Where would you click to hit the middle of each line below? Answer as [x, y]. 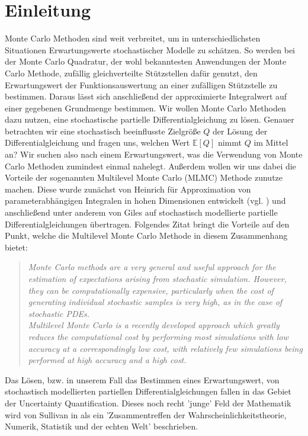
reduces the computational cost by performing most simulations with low [158, 336]
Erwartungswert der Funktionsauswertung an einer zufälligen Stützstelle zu [141, 84]
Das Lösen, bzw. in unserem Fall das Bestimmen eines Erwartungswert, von [142, 379]
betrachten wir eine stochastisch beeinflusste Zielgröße [103, 131]
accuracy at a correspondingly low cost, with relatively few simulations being [165, 348]
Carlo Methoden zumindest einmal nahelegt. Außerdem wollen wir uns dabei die [150, 166]
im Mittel [271, 142]
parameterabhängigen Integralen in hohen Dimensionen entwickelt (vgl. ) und [145, 201]
